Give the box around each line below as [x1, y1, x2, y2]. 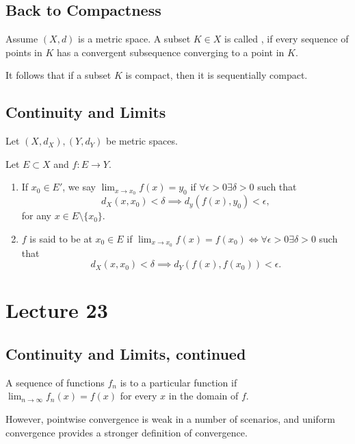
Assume [5, 32, 38, 46]
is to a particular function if [120, 375, 237, 389]
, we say [62, 180, 96, 194]
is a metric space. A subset [78, 32, 191, 46]
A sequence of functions [5, 375, 105, 389]
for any [21, 208, 52, 223]
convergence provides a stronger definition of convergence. [5, 425, 248, 439]
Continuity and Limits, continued [5, 343, 246, 365]
